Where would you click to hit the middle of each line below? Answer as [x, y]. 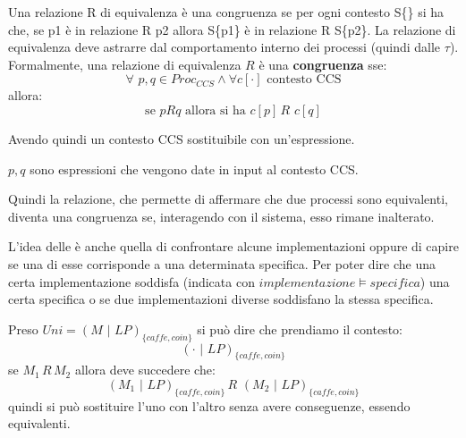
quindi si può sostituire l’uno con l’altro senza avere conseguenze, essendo [209, 405]
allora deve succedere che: [145, 370]
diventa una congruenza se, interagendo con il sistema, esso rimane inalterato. [221, 216]
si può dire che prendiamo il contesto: [300, 328]
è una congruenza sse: [323, 64]
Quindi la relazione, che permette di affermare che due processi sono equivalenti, [228, 199]
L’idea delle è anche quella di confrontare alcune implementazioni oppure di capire [233, 246]
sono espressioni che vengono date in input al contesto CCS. [194, 168]
